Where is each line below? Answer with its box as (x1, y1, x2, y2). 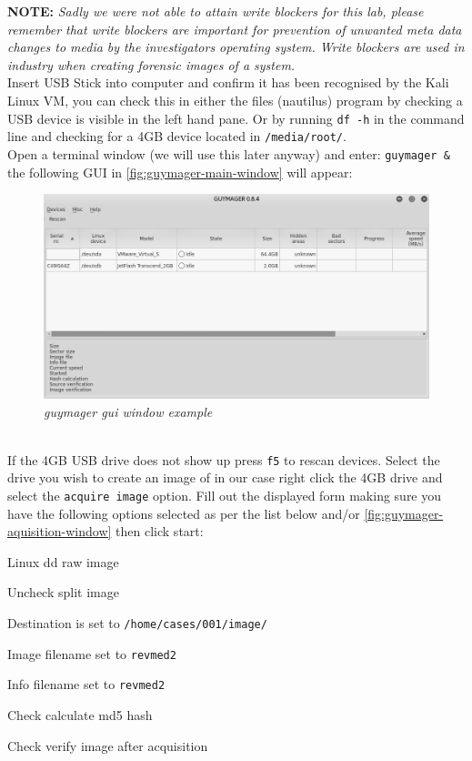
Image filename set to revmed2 (7, 644, 176, 663)
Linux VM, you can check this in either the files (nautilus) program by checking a (7, 90, 463, 109)
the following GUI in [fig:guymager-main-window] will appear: (7, 162, 353, 181)
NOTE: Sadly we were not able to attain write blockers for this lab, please (7, 2, 424, 20)
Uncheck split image (7, 583, 119, 602)
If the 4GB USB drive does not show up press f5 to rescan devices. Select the (7, 450, 440, 469)
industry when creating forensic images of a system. (7, 55, 296, 74)
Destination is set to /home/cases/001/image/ (7, 614, 267, 632)
